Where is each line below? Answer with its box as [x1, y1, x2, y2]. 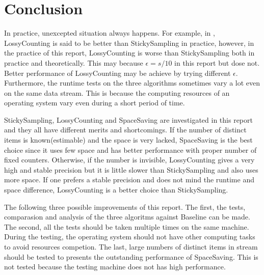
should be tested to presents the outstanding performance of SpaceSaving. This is [4, 251, 258, 262]
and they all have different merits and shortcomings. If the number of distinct [4, 124, 247, 135]
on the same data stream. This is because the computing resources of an [4, 87, 230, 98]
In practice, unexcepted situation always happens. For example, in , [4, 28, 215, 38]
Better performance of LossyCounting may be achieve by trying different [4, 67, 231, 78]
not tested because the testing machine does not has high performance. [4, 261, 226, 272]
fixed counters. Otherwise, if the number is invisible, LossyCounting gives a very [4, 154, 255, 165]
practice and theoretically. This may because [4, 57, 143, 68]
